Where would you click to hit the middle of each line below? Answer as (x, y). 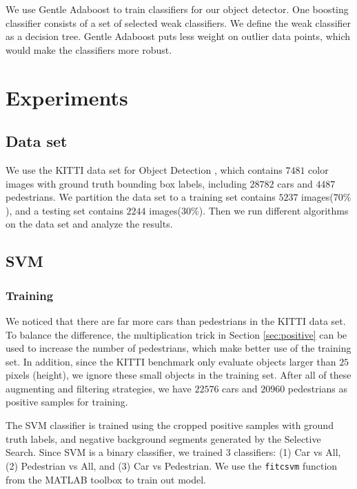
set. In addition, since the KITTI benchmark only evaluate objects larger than (171, 361)
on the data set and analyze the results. (89, 224)
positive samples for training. (67, 402)
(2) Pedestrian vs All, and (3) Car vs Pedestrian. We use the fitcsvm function (172, 465)
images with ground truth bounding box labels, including (126, 183)
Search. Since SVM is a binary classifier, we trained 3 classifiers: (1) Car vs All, (173, 452)
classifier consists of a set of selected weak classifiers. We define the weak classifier (178, 22)
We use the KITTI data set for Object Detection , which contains (144, 169)
